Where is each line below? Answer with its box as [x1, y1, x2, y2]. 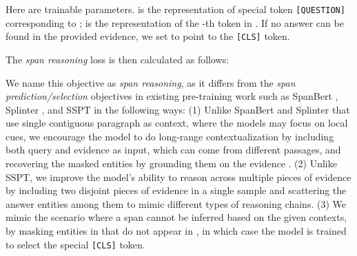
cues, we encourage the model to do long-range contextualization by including [6, 129, 334, 143]
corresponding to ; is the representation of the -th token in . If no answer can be [6, 15, 344, 30]
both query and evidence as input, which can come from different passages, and [6, 142, 341, 157]
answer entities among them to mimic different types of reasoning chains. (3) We [6, 196, 346, 211]
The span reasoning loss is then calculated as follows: [6, 52, 229, 66]
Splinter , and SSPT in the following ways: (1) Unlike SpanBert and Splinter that [6, 102, 350, 116]
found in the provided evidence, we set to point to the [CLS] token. [6, 29, 290, 43]
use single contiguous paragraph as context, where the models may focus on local [6, 116, 348, 130]
